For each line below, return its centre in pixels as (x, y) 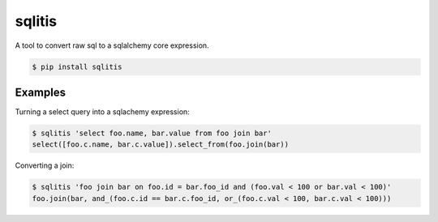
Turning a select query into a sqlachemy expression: (102, 112)
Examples (41, 92)
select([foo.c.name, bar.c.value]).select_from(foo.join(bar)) (161, 145)
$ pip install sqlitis (77, 66)
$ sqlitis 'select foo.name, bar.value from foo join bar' (152, 133)
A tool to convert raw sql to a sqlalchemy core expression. (112, 45)
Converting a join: (45, 165)
